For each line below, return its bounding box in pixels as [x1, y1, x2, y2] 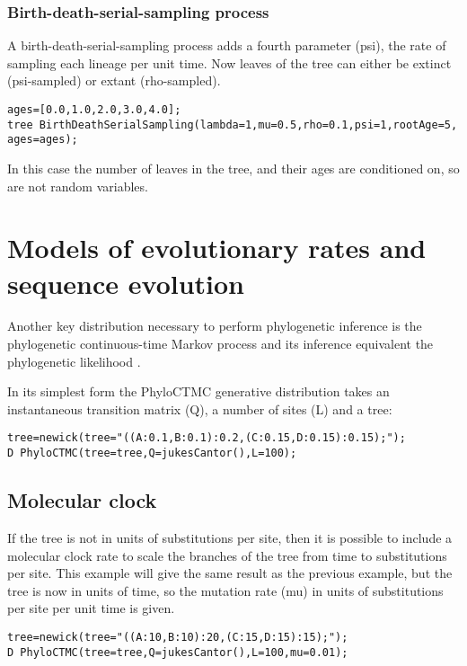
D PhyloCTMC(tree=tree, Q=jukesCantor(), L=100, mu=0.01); [7, 645, 348, 659]
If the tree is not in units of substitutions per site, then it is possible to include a [7, 528, 453, 546]
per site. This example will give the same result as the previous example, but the [7, 564, 453, 582]
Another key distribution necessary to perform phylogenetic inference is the [7, 316, 422, 335]
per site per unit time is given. [7, 599, 175, 617]
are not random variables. [7, 176, 148, 195]
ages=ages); [7, 133, 78, 147]
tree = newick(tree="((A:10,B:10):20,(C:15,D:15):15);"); [7, 630, 348, 644]
